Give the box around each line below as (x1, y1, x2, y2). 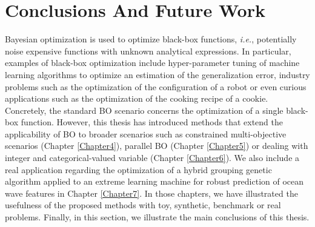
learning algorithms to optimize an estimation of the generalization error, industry (5, 68, 310, 81)
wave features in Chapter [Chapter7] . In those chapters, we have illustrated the (5, 186, 298, 199)
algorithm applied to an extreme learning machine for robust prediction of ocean (5, 175, 304, 188)
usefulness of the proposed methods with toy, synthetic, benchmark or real (5, 199, 281, 211)
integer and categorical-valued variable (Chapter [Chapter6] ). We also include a (5, 151, 300, 164)
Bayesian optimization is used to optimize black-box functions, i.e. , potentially (5, 33, 297, 45)
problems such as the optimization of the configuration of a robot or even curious (5, 80, 307, 93)
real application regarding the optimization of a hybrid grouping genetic (5, 163, 272, 176)
